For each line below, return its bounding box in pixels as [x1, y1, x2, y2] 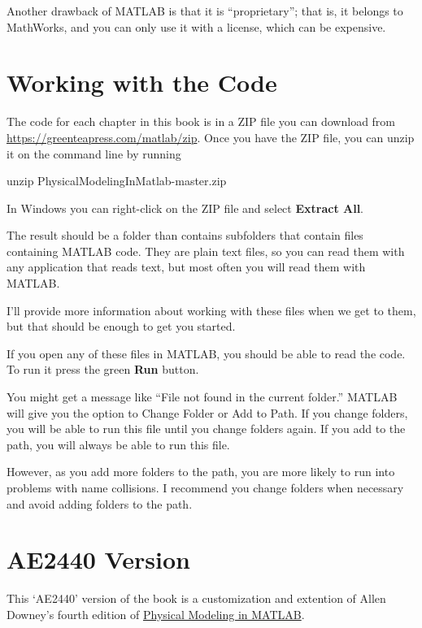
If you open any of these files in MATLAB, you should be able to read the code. [7, 344, 406, 362]
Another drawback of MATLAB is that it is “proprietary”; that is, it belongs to [7, 2, 403, 19]
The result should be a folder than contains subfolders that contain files [7, 227, 363, 244]
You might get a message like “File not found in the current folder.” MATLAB [7, 388, 398, 405]
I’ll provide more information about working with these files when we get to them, [7, 301, 416, 318]
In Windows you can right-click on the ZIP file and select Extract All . [7, 199, 364, 216]
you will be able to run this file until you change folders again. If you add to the [7, 420, 406, 437]
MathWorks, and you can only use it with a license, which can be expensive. [7, 18, 386, 35]
